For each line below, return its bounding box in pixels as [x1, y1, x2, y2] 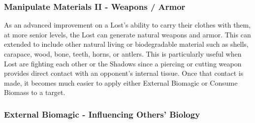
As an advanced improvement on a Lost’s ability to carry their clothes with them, [4, 20, 251, 30]
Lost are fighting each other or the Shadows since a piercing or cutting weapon [4, 58, 242, 68]
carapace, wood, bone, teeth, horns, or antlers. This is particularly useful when [4, 49, 242, 59]
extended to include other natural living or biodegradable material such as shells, [4, 39, 249, 49]
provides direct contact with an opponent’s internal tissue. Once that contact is [4, 68, 244, 78]
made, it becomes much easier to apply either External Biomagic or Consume [4, 77, 238, 88]
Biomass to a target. [4, 87, 65, 97]
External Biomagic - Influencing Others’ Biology [4, 108, 200, 120]
